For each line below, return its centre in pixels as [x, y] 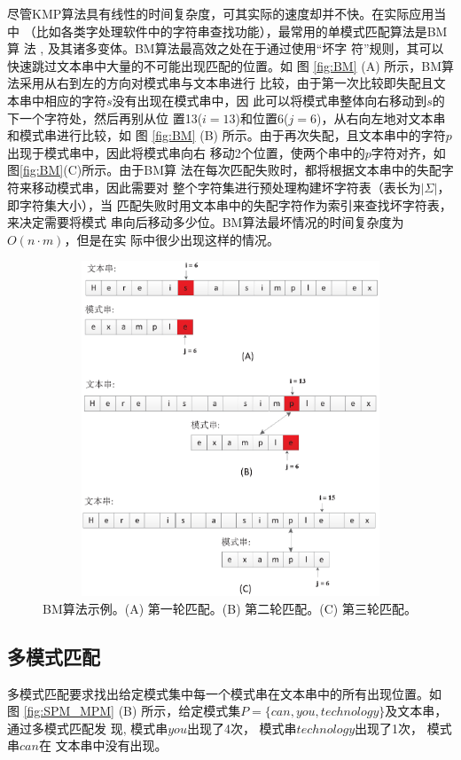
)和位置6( [262, 118]
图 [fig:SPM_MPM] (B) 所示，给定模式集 [124, 711]
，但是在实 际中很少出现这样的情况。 [172, 239]
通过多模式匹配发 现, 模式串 [88, 728]
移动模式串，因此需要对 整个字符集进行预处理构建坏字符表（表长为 [226, 187]
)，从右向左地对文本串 [381, 118]
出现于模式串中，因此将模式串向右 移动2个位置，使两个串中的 [186, 152]
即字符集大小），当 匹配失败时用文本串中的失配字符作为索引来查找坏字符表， [230, 204]
